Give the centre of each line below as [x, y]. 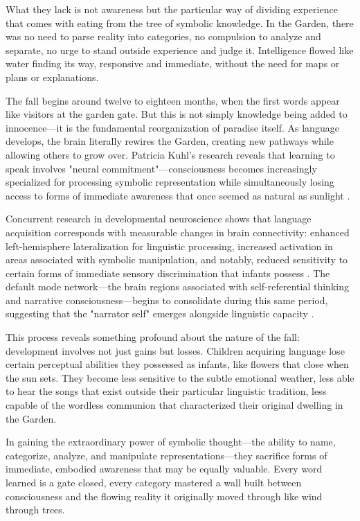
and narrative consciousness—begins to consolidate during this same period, [167, 300]
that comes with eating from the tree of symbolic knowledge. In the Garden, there [180, 23]
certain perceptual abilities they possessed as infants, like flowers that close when [177, 364]
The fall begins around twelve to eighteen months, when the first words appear [173, 100]
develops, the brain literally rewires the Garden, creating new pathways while [170, 141]
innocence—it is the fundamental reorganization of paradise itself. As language [172, 127]
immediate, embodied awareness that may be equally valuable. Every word [164, 469]
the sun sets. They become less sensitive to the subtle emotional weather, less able [180, 377]
